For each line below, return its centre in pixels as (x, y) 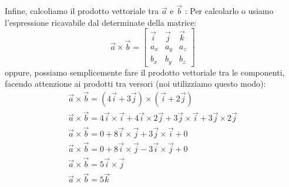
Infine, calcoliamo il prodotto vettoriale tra (82, 11)
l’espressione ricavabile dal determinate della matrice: (101, 22)
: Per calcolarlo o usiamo (229, 11)
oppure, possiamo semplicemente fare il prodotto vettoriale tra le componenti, (145, 72)
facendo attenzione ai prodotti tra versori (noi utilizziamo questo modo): (135, 84)
